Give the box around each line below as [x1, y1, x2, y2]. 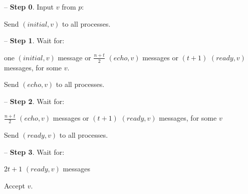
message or [58, 52, 91, 62]
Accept [4, 180, 25, 190]
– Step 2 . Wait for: [4, 95, 65, 106]
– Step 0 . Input [4, 2, 54, 12]
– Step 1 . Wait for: [4, 35, 65, 46]
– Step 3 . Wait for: [4, 146, 65, 157]
